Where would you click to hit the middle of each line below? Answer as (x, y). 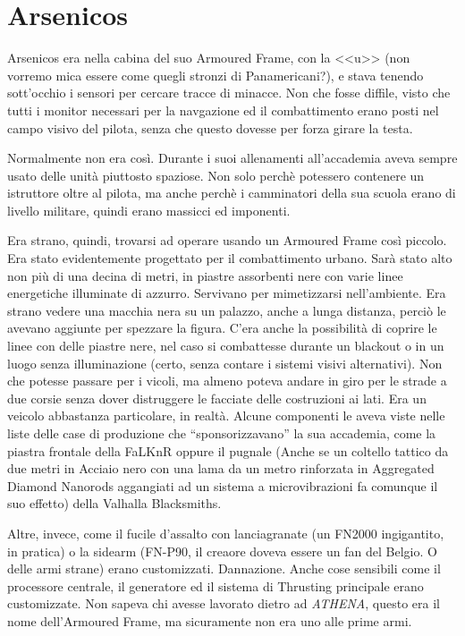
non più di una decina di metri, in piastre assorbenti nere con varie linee (205, 275)
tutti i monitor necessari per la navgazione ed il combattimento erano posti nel (223, 110)
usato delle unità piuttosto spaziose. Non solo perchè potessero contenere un (216, 175)
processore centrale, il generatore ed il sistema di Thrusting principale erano (216, 585)
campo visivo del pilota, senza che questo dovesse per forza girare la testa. (210, 127)
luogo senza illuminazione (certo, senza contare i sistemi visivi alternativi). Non (225, 363)
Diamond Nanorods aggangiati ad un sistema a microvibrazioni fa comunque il (223, 485)
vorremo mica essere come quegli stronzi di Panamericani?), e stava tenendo (216, 75)
